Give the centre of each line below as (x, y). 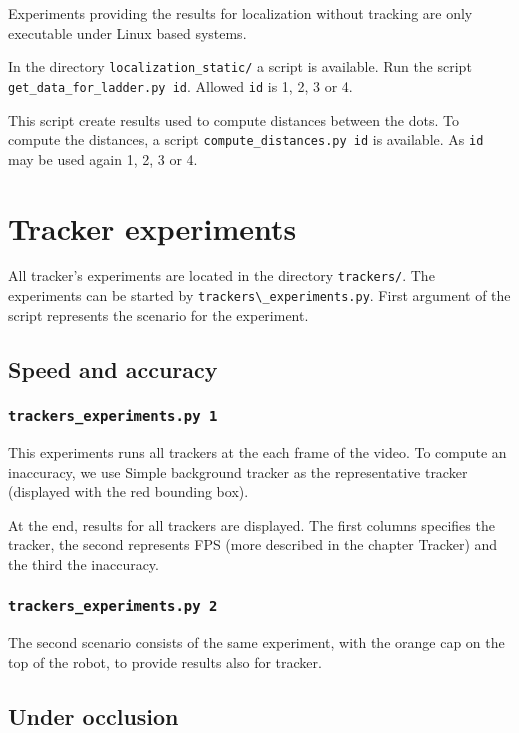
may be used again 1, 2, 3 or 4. (103, 158)
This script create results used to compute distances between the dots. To (233, 119)
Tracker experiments (152, 227)
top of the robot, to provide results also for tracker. (165, 661)
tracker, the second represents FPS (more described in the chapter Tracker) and (253, 544)
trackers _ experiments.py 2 (113, 606)
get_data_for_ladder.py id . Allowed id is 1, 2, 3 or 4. (180, 85)
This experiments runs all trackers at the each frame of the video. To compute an (257, 451)
